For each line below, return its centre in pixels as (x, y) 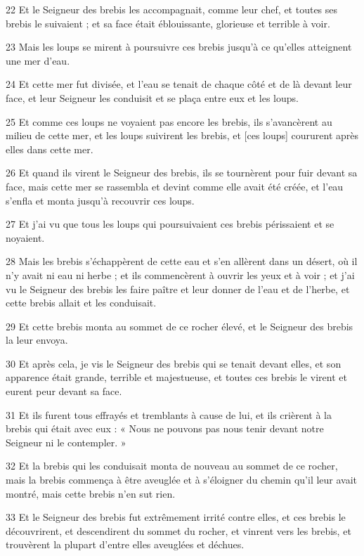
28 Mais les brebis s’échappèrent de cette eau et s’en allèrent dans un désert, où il (182, 261)
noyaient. (25, 237)
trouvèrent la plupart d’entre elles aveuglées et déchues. (125, 544)
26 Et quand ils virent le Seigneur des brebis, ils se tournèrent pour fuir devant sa (182, 173)
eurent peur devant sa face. (64, 391)
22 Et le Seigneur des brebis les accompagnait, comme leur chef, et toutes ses (172, 9)
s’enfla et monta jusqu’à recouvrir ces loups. (100, 200)
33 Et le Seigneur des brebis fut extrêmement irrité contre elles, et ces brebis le (176, 517)
